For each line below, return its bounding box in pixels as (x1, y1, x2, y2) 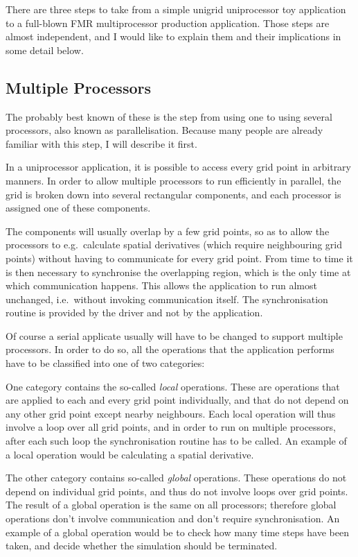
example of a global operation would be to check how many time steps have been (6, 524, 349, 539)
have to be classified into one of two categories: (6, 356, 205, 370)
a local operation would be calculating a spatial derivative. (6, 447, 254, 461)
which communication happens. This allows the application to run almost (6, 278, 317, 293)
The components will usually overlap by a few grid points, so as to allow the (6, 223, 330, 238)
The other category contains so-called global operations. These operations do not (6, 470, 347, 485)
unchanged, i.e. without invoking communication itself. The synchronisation (6, 291, 328, 306)
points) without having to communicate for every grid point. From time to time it (6, 250, 353, 265)
